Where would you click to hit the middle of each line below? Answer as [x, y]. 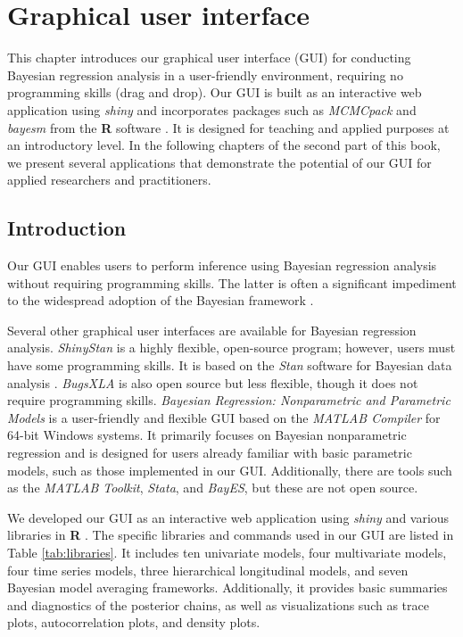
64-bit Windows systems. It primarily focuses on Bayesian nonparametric [207, 435]
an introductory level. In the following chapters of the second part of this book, [224, 145]
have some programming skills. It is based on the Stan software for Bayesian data [230, 365]
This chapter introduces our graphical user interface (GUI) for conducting [209, 58]
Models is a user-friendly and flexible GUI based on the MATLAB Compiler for [224, 417]
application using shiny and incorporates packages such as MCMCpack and [212, 109]
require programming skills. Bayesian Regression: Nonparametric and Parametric [229, 400]
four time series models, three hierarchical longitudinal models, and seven [208, 570]
